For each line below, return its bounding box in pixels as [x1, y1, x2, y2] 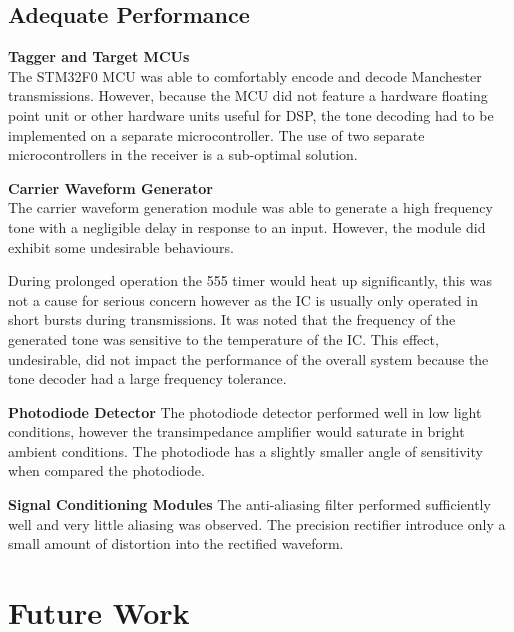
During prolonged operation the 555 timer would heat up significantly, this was [8, 270, 493, 291]
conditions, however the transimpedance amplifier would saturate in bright [8, 421, 465, 442]
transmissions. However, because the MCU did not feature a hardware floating [8, 85, 488, 106]
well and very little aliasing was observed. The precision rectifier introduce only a [8, 513, 506, 534]
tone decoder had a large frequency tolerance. [8, 368, 287, 389]
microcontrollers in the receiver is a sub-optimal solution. [8, 144, 358, 165]
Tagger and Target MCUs [8, 46, 190, 67]
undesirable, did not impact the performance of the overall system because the [8, 348, 489, 369]
